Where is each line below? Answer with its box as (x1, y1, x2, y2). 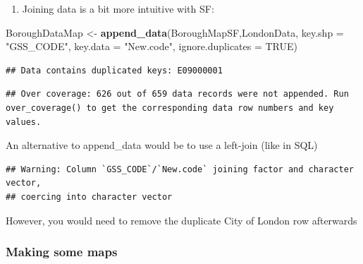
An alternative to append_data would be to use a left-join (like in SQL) (6, 138, 318, 152)
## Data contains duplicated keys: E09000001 (6, 65, 223, 76)
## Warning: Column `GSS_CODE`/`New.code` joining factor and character (6, 164, 354, 174)
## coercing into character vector (6, 191, 173, 202)
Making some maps (6, 243, 118, 260)
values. (6, 116, 42, 127)
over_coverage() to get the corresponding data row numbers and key (6, 102, 334, 113)
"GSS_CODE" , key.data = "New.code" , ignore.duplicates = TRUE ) (6, 39, 298, 54)
